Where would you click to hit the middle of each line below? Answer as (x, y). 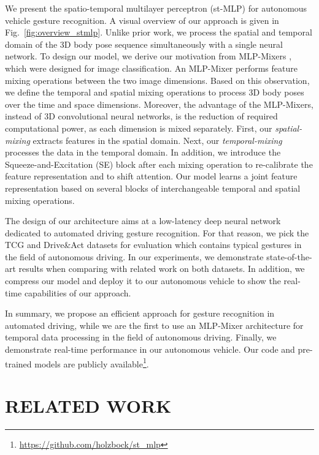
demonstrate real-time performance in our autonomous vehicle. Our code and (150, 349)
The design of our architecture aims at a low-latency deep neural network (143, 221)
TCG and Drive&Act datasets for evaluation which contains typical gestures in (153, 245)
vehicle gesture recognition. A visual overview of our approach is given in (142, 20)
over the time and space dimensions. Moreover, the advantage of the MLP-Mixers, (159, 104)
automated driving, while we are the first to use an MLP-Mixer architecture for (154, 325)
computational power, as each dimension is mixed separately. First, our (139, 128)
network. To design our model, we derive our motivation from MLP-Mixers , (148, 56)
